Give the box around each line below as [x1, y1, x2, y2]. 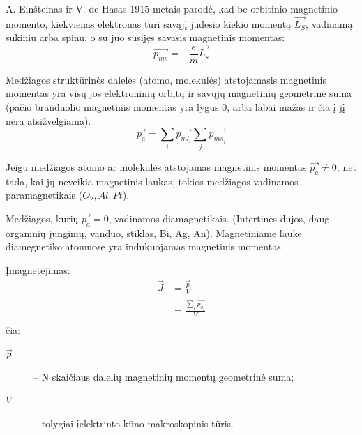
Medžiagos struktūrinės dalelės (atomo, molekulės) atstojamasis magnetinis [6, 72, 327, 86]
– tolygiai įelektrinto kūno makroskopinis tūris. [33, 416, 234, 431]
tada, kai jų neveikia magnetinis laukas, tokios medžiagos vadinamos [6, 174, 299, 188]
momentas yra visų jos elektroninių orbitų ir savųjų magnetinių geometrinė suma [6, 86, 352, 100]
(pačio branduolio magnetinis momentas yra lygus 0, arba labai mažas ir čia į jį [6, 100, 345, 114]
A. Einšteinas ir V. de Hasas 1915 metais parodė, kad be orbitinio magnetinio [6, 1, 338, 15]
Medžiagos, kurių [6, 211, 79, 225]
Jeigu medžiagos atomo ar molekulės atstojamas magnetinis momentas [6, 159, 307, 174]
